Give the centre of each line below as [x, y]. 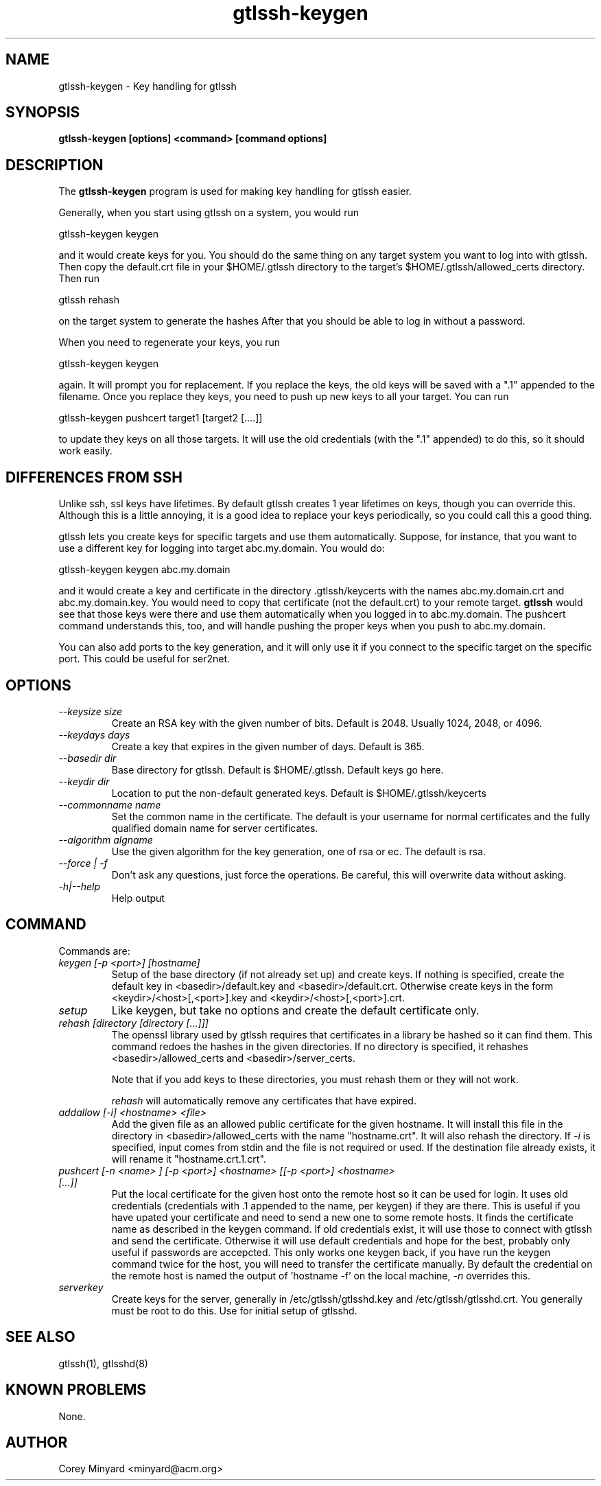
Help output [138, 898]
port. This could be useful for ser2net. [144, 659]
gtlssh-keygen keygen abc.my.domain [144, 570]
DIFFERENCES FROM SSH [94, 477]
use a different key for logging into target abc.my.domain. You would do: [222, 548]
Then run [79, 279]
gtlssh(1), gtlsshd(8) [103, 1363]
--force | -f [83, 863]
